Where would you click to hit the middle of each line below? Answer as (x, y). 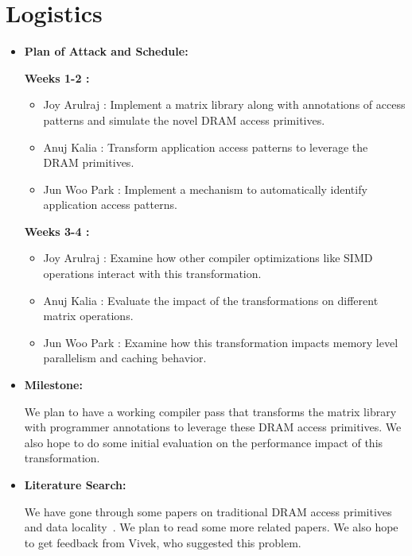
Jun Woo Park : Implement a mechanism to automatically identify (205, 189)
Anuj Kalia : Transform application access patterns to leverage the (206, 147)
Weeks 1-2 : (57, 77)
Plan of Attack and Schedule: (106, 51)
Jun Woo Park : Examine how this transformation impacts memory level (221, 342)
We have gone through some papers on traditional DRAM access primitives (208, 511)
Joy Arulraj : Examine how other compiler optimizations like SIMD (208, 258)
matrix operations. (88, 316)
